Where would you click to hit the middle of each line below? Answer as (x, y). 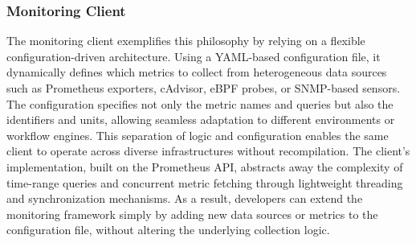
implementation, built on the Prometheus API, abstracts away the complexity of (205, 166)
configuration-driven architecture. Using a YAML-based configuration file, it (194, 56)
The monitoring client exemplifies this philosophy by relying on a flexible (186, 41)
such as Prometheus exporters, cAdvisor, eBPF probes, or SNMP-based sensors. (204, 88)
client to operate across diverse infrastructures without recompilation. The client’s (208, 151)
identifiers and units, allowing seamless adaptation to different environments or (201, 119)
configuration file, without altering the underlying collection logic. (168, 230)
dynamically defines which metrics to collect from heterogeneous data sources (197, 72)
